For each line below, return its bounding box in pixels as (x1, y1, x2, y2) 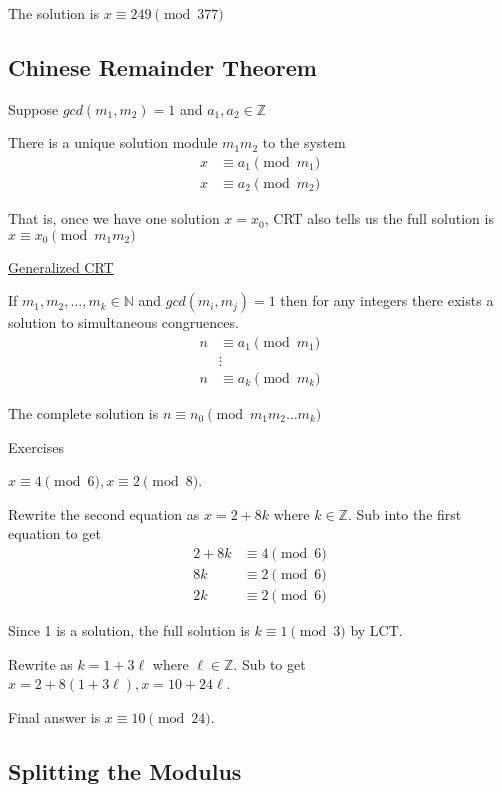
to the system (262, 132, 346, 153)
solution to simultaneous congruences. (8, 312, 239, 333)
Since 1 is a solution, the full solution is (8, 619, 250, 640)
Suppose (8, 98, 59, 119)
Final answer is (8, 706, 101, 727)
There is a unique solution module (8, 132, 218, 153)
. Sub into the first (347, 503, 462, 524)
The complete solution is (8, 402, 159, 423)
